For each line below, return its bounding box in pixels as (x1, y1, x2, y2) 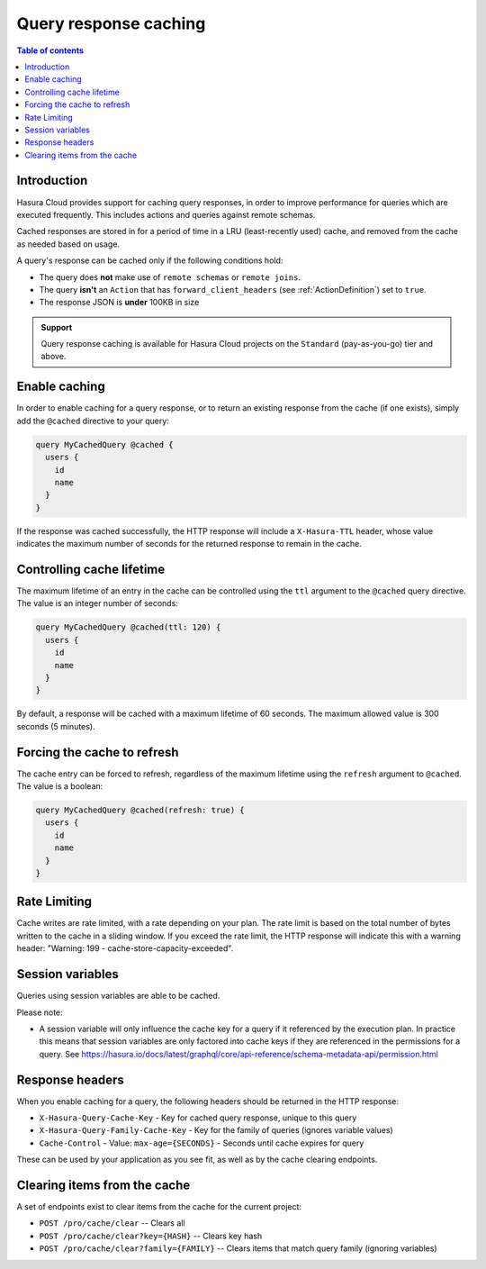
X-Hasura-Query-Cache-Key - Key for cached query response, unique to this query (39, 1112, 357, 1123)
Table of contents (16, 45, 85, 56)
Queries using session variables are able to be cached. (16, 991, 220, 1002)
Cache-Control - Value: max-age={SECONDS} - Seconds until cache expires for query (39, 1138, 364, 1148)
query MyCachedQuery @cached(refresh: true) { (35, 804, 245, 815)
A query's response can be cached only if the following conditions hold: (16, 255, 283, 266)
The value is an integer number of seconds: (16, 598, 179, 609)
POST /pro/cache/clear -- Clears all (39, 1218, 185, 1228)
